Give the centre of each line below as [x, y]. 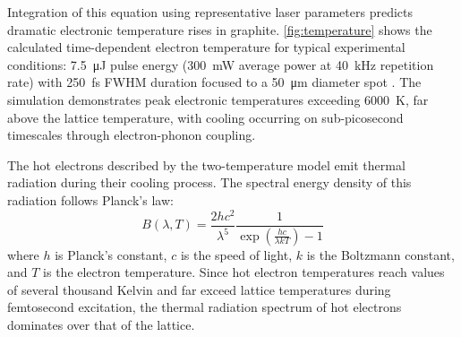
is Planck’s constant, [111, 254]
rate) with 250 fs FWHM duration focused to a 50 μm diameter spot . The [214, 82]
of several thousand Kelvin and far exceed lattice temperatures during [199, 289]
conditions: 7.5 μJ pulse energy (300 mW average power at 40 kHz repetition [221, 64]
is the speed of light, [236, 254]
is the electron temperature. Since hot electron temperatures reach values [244, 272]
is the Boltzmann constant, [380, 254]
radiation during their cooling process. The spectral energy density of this [209, 182]
